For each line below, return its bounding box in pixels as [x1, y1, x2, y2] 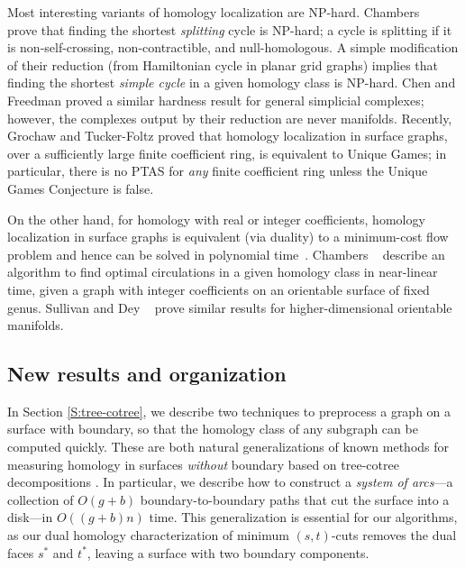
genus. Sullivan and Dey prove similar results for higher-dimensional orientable [7, 298, 452, 316]
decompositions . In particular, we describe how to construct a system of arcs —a [7, 472, 453, 491]
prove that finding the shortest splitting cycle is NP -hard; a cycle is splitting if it [7, 20, 452, 39]
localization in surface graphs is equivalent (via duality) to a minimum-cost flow [7, 227, 449, 246]
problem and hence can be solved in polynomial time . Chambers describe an [7, 244, 445, 263]
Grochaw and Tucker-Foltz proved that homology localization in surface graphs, [7, 126, 448, 145]
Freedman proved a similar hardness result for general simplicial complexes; [7, 90, 424, 109]
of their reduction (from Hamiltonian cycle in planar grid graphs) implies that [7, 55, 439, 74]
